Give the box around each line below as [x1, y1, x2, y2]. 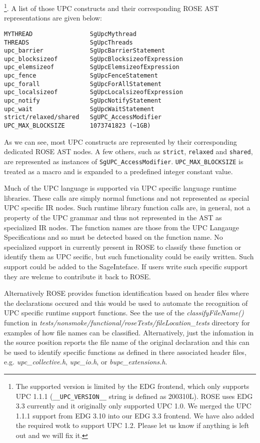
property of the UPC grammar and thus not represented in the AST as [4, 212, 222, 222]
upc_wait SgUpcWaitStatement [4, 105, 154, 113]
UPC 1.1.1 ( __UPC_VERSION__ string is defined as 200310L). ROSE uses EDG [15, 390, 253, 401]
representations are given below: [4, 13, 102, 23]
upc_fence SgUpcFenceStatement [4, 72, 158, 80]
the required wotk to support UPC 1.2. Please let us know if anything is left [15, 420, 249, 430]
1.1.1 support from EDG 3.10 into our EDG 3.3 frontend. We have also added [15, 410, 254, 420]
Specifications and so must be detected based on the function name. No [4, 232, 223, 242]
